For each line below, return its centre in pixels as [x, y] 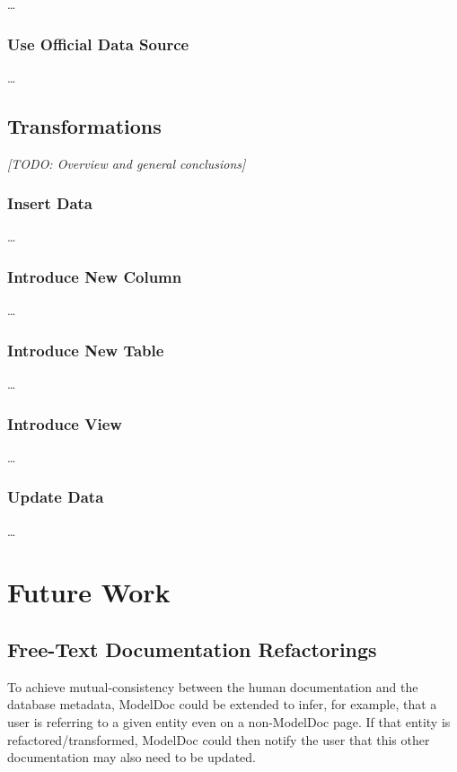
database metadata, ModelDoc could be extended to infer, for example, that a [222, 704]
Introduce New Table [86, 350]
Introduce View [65, 423]
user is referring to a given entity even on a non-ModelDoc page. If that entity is [229, 722]
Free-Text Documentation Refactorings [192, 649]
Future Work [89, 592]
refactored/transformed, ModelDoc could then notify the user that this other [219, 739]
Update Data [56, 497]
